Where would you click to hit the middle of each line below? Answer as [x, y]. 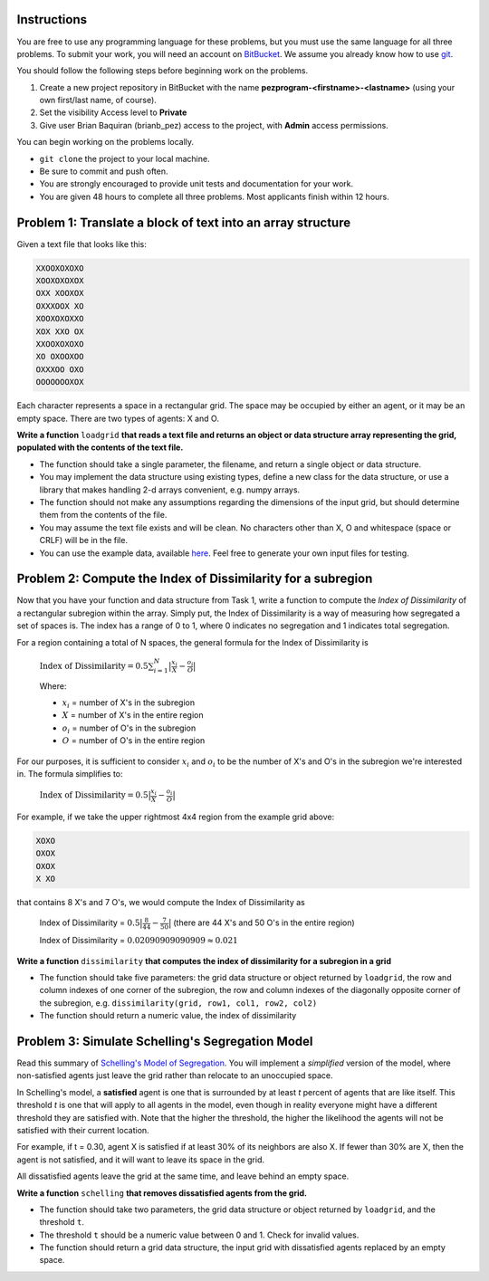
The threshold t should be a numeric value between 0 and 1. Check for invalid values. [199, 1235]
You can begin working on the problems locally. [105, 142]
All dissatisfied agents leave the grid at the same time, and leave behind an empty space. [183, 1176]
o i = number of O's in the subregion [129, 729]
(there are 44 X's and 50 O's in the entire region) [264, 923]
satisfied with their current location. [83, 1130]
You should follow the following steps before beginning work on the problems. [162, 71]
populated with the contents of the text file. [100, 447]
